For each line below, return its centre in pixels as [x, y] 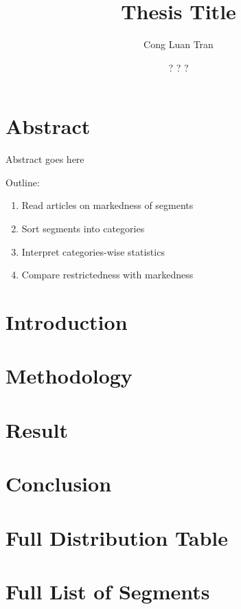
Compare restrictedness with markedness [107, 275]
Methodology [69, 376]
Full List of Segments [108, 591]
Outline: [23, 182]
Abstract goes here [45, 159]
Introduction [67, 322]
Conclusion [59, 484]
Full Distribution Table [117, 537]
